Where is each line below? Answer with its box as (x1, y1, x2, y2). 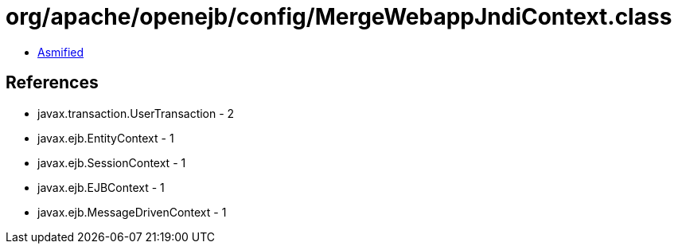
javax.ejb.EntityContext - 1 (37, 131, 174, 145)
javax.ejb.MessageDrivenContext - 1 (37, 205, 227, 219)
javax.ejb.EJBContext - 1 (37, 180, 165, 194)
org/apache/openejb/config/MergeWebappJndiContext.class (6, 3, 672, 30)
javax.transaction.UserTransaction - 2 (37, 106, 235, 120)
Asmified (37, 45, 84, 59)
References (6, 72, 99, 93)
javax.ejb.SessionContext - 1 (37, 155, 186, 170)
